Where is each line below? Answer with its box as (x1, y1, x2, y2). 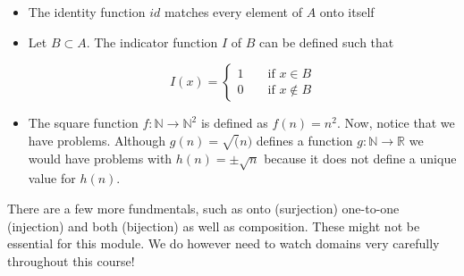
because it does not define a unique (264, 148, 457, 167)
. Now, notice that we (336, 113, 455, 132)
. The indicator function (86, 32, 218, 51)
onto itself (319, 3, 375, 21)
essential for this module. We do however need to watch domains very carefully (7, 234, 440, 253)
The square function (28, 113, 139, 132)
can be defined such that (259, 32, 394, 51)
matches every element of (164, 3, 303, 21)
